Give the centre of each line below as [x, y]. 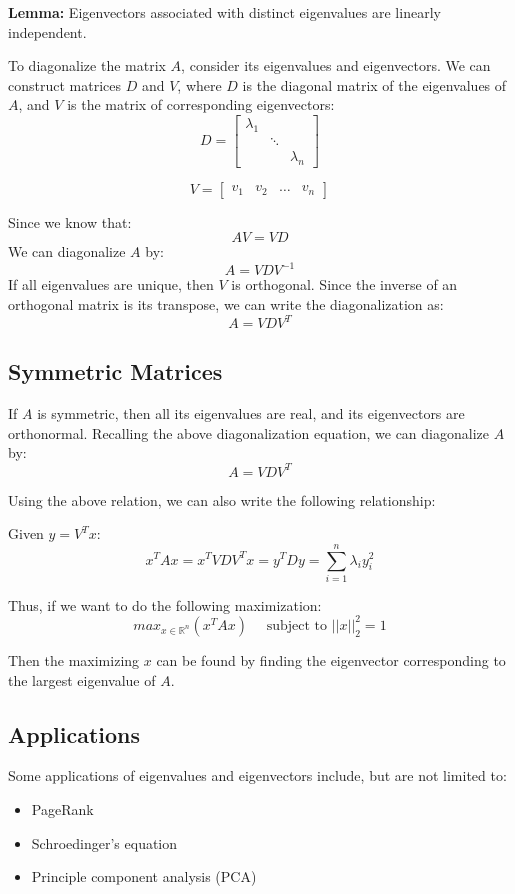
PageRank [62, 808]
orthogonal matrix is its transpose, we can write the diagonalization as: [226, 303]
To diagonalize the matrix [87, 65]
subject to [297, 625]
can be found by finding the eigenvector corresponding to [331, 659]
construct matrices [64, 84]
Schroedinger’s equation [104, 842]
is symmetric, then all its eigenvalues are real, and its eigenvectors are [251, 413]
